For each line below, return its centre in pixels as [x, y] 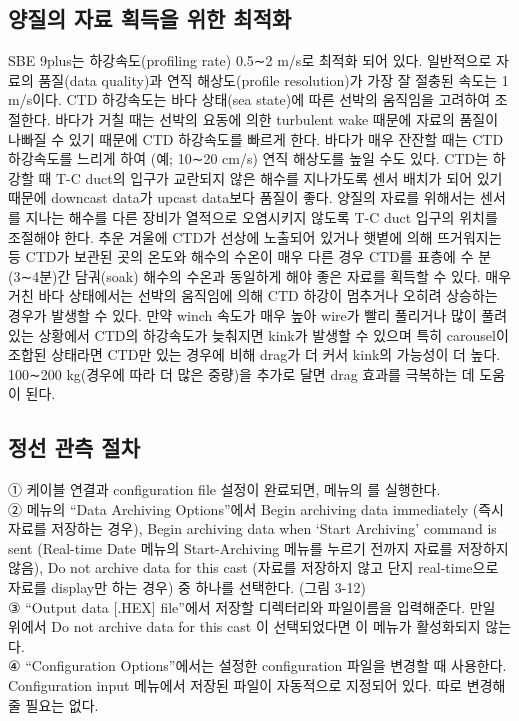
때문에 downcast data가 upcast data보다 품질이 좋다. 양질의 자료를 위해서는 [242, 197]
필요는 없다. [62, 704]
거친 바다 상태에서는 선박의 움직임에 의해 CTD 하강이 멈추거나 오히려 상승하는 [253, 295]
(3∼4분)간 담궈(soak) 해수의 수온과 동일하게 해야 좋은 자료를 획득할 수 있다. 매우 [260, 275]
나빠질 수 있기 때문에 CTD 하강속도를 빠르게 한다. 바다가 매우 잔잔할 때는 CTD [256, 138]
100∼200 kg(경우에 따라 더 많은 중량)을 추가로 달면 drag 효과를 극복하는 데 [241, 373]
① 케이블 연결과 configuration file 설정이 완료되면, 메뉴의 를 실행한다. [224, 489]
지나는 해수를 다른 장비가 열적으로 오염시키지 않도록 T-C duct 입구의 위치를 [261, 216]
